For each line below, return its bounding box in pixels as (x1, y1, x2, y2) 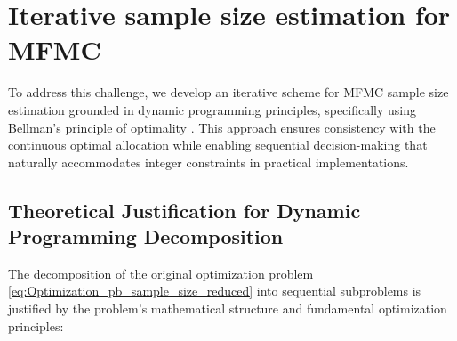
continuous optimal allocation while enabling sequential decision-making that (8, 135, 428, 154)
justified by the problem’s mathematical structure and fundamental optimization (8, 299, 447, 318)
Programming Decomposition (8, 223, 284, 250)
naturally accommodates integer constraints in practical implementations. (8, 152, 409, 171)
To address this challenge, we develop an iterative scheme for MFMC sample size (8, 83, 449, 101)
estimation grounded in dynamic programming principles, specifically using (8, 100, 417, 118)
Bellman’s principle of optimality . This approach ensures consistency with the (8, 118, 436, 136)
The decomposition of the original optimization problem (8, 264, 314, 282)
